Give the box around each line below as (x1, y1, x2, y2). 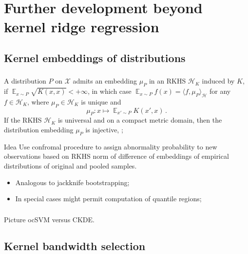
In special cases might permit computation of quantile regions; (15, 193, 202, 204)
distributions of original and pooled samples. (4, 161, 137, 171)
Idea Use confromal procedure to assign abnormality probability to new (4, 141, 217, 151)
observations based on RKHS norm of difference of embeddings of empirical (4, 151, 229, 161)
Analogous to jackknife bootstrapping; (15, 177, 130, 187)
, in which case (87, 86, 132, 96)
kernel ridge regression (4, 17, 159, 37)
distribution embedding (4, 125, 74, 135)
